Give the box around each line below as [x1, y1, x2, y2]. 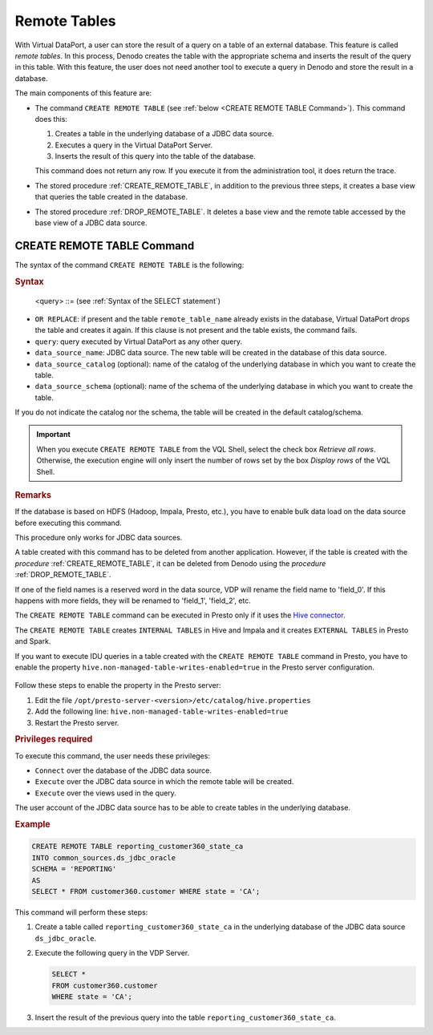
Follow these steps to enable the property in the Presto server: [14, 681, 221, 690]
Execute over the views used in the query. [34, 788, 176, 798]
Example [14, 819, 51, 830]
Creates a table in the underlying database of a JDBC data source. [55, 129, 274, 139]
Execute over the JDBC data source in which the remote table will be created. [34, 777, 294, 786]
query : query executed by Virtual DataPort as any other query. [34, 337, 242, 346]
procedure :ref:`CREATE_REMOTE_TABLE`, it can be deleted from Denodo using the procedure [14, 558, 326, 568]
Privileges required [14, 734, 93, 745]
